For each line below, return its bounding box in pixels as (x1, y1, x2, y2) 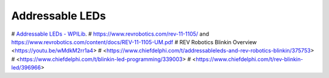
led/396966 (11, 64, 41, 71)
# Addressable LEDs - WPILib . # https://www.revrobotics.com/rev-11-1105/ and (11, 30, 210, 37)
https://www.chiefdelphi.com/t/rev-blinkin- (196, 55, 303, 63)
